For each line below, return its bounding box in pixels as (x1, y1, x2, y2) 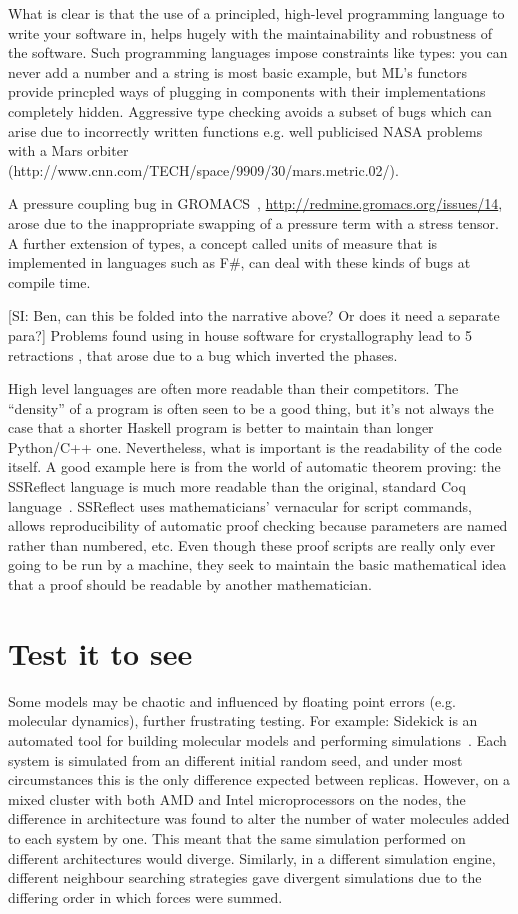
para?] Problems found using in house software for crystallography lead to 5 (8, 324, 473, 345)
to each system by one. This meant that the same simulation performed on (8, 827, 466, 848)
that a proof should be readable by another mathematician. (8, 574, 372, 595)
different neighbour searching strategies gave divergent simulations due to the (8, 867, 482, 888)
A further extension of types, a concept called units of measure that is (8, 232, 438, 253)
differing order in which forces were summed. (8, 886, 283, 907)
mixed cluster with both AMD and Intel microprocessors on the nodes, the (8, 788, 466, 809)
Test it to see (8, 632, 193, 673)
